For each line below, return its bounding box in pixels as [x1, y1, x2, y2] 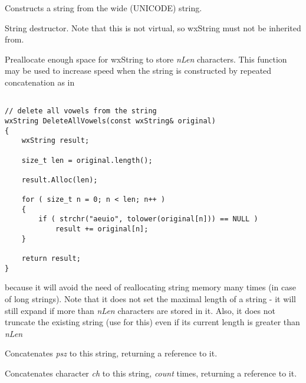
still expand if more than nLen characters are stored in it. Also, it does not [5, 304, 275, 316]
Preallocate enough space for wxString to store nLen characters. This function [5, 53, 287, 65]
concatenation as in [5, 76, 75, 88]
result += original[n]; [55, 225, 149, 234]
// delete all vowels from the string [5, 107, 157, 116]
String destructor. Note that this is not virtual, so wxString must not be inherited [5, 21, 301, 34]
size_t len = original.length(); [21, 156, 153, 165]
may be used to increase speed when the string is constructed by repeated [5, 64, 272, 77]
